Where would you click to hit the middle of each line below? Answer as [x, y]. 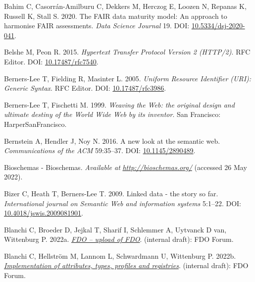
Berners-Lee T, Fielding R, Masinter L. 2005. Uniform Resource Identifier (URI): [128, 78]
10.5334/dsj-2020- [218, 26]
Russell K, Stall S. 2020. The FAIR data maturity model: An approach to [116, 16]
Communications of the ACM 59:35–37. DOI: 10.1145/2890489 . [100, 150]
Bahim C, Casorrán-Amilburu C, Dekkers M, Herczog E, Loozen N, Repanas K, [125, 6]
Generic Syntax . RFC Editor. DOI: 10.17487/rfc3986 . [85, 88]
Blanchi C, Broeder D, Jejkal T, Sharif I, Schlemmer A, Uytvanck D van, [115, 229]
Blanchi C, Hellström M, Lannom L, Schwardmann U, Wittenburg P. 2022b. [120, 255]
